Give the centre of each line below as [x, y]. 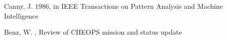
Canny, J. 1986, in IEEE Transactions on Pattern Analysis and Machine [113, 6]
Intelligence [21, 15]
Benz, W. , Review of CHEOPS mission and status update [93, 32]
